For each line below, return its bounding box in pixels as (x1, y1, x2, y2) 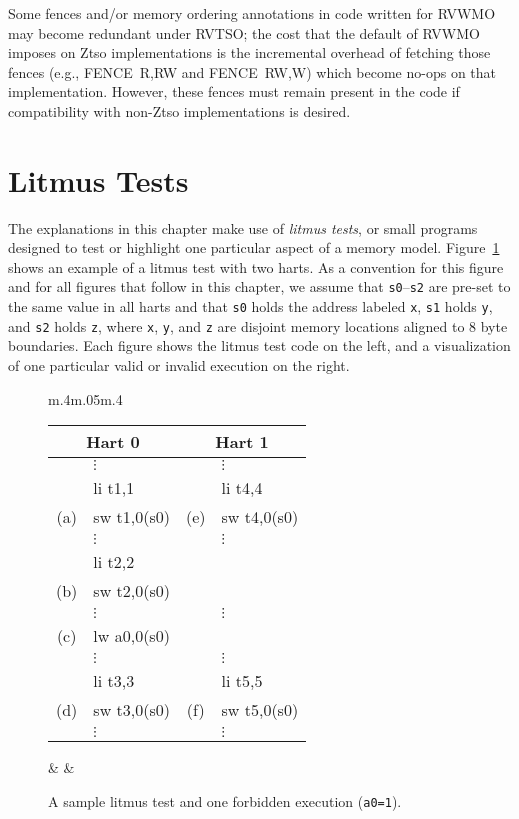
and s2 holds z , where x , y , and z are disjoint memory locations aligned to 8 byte (8, 315, 508, 336)
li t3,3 (93, 669, 135, 693)
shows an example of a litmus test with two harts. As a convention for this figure (8, 256, 504, 277)
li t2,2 (93, 550, 135, 574)
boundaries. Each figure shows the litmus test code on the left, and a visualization (8, 335, 511, 356)
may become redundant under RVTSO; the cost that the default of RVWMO (8, 22, 480, 43)
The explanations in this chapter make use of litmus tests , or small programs (8, 217, 478, 238)
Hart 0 (86, 430, 140, 454)
